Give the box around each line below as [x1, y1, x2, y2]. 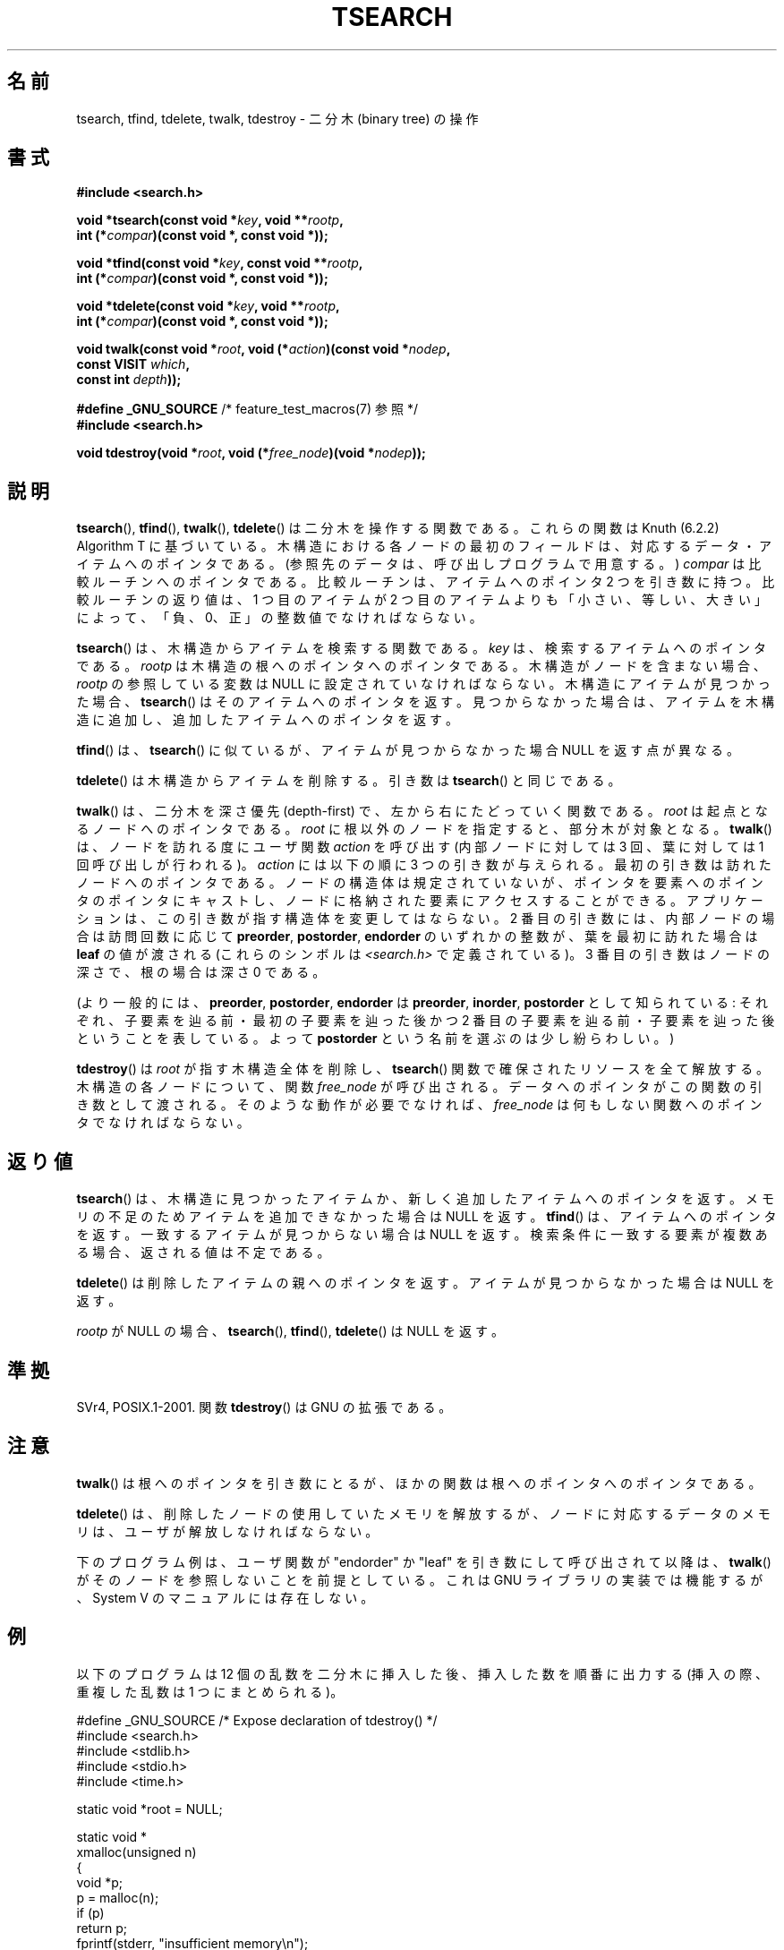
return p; [76, 1920, 127, 1936]
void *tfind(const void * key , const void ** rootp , [76, 255, 363, 271]
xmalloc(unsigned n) [76, 1843, 197, 1860]
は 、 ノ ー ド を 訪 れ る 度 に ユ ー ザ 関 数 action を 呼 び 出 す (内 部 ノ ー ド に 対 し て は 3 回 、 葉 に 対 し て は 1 [76, 839, 764, 855]
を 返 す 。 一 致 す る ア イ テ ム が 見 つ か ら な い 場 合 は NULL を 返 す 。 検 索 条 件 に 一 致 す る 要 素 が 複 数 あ [76, 1227, 768, 1243]
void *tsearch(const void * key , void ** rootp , [76, 212, 344, 228]
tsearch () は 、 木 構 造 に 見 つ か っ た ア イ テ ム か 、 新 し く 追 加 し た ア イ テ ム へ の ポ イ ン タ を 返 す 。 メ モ [76, 1191, 774, 1207]
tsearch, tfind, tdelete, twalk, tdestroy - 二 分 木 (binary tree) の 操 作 [76, 110, 479, 126]
